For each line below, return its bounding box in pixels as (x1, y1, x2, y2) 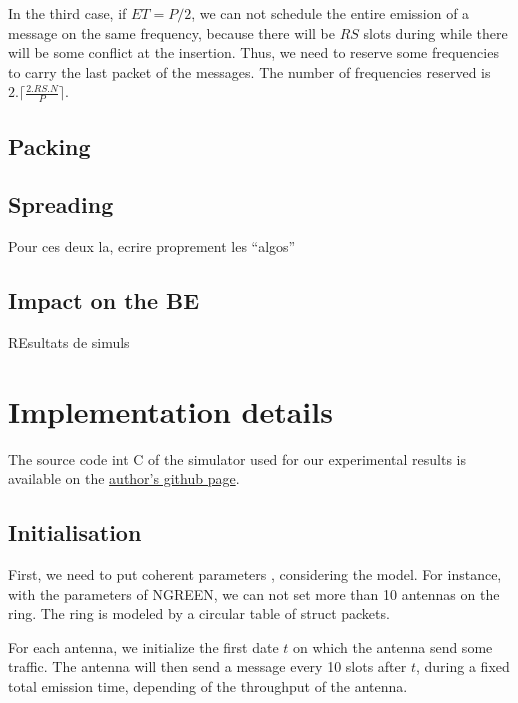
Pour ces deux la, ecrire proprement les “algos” (8, 236, 296, 257)
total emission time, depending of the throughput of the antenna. (8, 676, 408, 697)
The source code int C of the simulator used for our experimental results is (8, 448, 466, 469)
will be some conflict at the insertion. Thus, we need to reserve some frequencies (8, 42, 499, 63)
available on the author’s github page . (8, 468, 240, 489)
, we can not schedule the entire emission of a (191, 3, 470, 23)
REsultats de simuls (8, 331, 130, 352)
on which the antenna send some (293, 636, 493, 657)
